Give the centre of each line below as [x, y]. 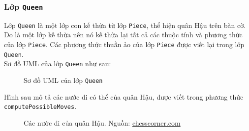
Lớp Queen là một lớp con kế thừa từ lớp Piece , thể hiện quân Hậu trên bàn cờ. [125, 25]
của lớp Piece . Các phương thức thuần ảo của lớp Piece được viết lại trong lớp [124, 44]
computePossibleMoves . [40, 106]
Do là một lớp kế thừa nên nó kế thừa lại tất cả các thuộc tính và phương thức [123, 35]
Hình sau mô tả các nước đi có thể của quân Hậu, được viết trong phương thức [124, 96]
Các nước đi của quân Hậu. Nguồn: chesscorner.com [102, 122]
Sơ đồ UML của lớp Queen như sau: [58, 64]
